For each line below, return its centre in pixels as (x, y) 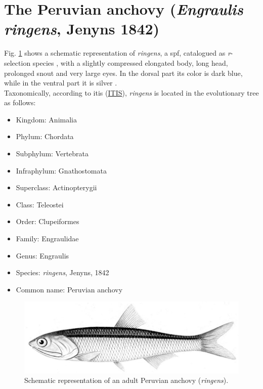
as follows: (20, 102)
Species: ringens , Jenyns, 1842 (62, 272)
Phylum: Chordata (45, 136)
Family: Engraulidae (47, 239)
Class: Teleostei (40, 204)
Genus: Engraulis (42, 255)
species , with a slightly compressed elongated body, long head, (130, 62)
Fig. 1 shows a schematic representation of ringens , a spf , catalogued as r (117, 53)
